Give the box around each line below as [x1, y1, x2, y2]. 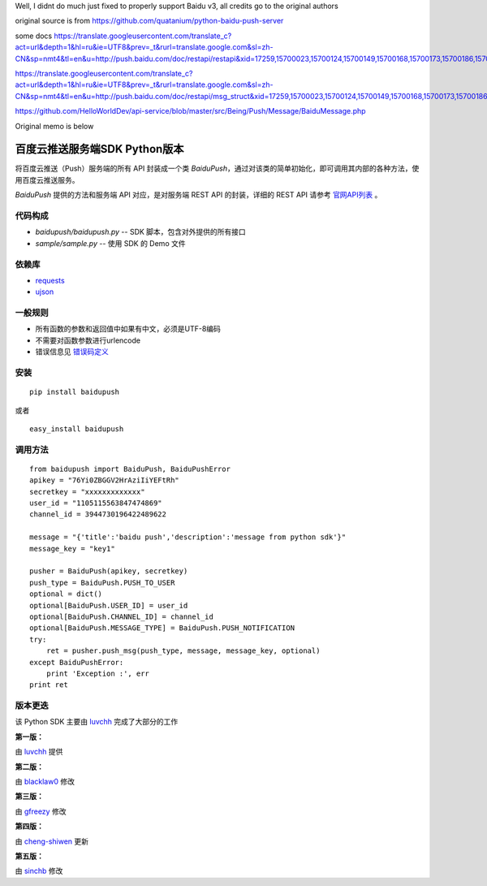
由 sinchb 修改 [15, 866, 63, 876]
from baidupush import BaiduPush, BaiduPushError [29, 464, 231, 473]
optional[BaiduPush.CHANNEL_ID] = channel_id [29, 612, 214, 621]
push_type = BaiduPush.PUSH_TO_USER [29, 577, 175, 587]
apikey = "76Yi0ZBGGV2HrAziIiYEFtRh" [29, 476, 180, 485]
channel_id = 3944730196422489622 [29, 510, 166, 519]
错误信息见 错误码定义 [35, 347, 109, 357]
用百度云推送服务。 [15, 175, 80, 184]
